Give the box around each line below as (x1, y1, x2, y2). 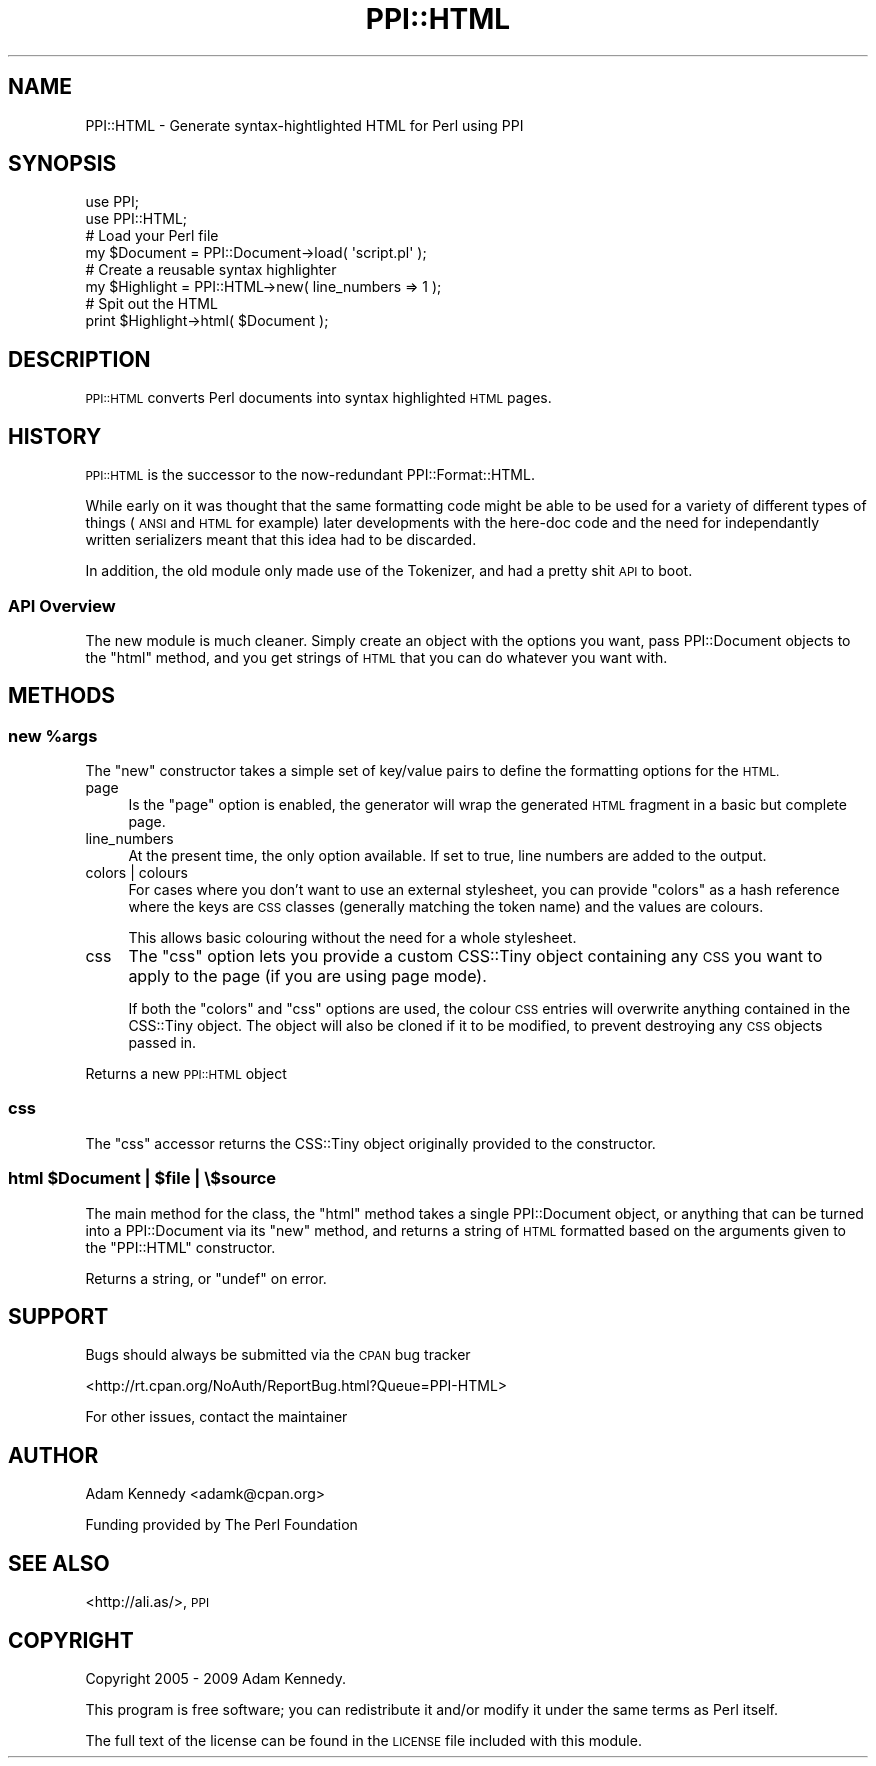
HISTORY (8, 423, 102, 449)
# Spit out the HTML (85, 295, 218, 313)
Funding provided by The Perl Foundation (85, 1516, 358, 1534)
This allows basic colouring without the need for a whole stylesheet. (128, 929, 577, 947)
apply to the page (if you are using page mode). (128, 966, 487, 987)
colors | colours (85, 864, 188, 882)
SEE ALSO (8, 1550, 110, 1576)
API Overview (8, 595, 116, 616)
